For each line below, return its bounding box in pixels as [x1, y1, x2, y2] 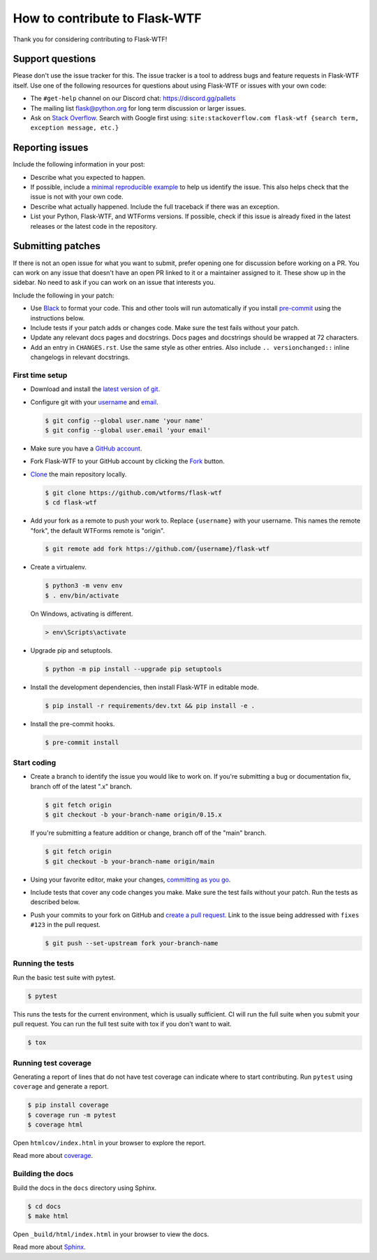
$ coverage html [27, 1121, 84, 1129]
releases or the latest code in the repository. [30, 222, 158, 230]
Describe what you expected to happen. [30, 173, 146, 181]
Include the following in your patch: [13, 291, 114, 299]
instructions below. [30, 313, 85, 322]
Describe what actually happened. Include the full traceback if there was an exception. [30, 202, 280, 211]
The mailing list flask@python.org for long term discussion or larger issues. [30, 104, 246, 112]
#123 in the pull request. [30, 921, 101, 929]
